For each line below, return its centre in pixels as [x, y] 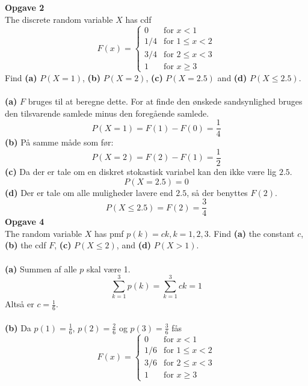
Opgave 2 [25, 7]
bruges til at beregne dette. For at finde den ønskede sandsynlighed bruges [165, 101]
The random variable [44, 233]
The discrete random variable [59, 19]
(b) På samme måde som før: [59, 142]
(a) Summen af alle [41, 268]
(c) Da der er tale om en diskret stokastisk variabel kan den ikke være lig [141, 171]
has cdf [138, 19]
